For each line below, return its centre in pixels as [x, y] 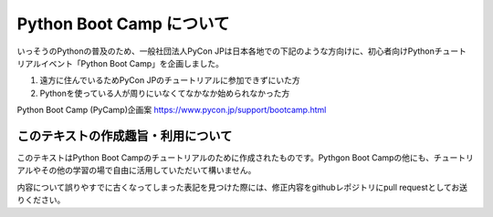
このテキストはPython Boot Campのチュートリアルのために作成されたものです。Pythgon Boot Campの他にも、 [225, 158]
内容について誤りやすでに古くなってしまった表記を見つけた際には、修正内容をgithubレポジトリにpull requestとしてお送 [242, 187]
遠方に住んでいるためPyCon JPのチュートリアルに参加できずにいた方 [170, 80]
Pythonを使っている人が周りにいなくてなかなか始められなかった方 [165, 93]
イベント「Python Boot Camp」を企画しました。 [132, 63]
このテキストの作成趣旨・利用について [125, 135]
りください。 [41, 200]
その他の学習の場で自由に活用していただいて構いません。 [148, 170]
